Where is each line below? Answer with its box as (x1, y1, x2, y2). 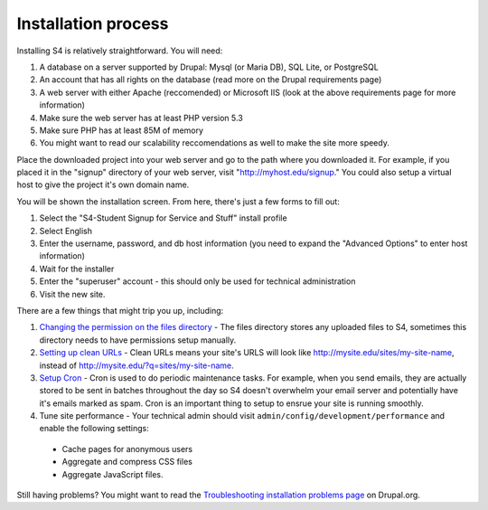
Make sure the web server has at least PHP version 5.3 (39, 112, 243, 123)
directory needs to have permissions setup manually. (39, 335, 237, 345)
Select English (39, 225, 92, 236)
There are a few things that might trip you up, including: (16, 305, 224, 316)
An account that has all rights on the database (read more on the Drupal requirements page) (39, 74, 382, 85)
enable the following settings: (39, 423, 149, 434)
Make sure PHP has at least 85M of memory (39, 125, 203, 136)
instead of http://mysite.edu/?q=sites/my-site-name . (39, 360, 234, 371)
